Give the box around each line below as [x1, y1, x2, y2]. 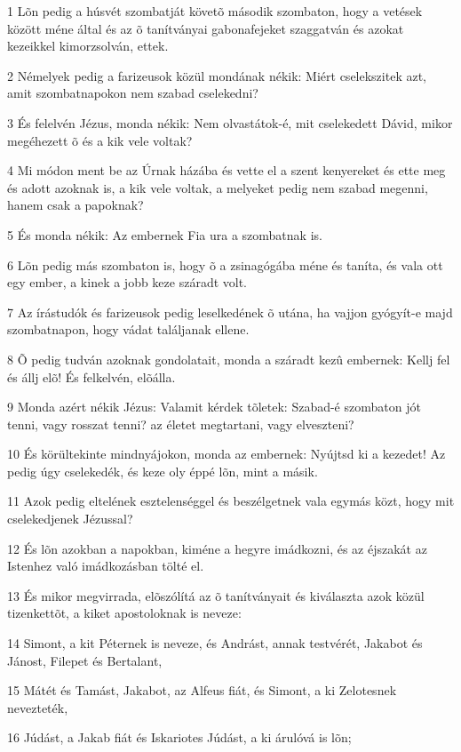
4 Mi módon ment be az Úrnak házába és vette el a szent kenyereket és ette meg [7, 161, 446, 180]
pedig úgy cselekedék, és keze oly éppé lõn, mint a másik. [7, 461, 318, 480]
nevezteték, [7, 698, 68, 716]
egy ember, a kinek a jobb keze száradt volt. [7, 273, 248, 292]
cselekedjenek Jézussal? [7, 509, 133, 528]
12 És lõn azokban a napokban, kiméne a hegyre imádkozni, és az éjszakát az [7, 539, 427, 557]
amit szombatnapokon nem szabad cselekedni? [7, 84, 258, 102]
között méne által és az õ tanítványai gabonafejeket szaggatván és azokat [7, 19, 404, 37]
